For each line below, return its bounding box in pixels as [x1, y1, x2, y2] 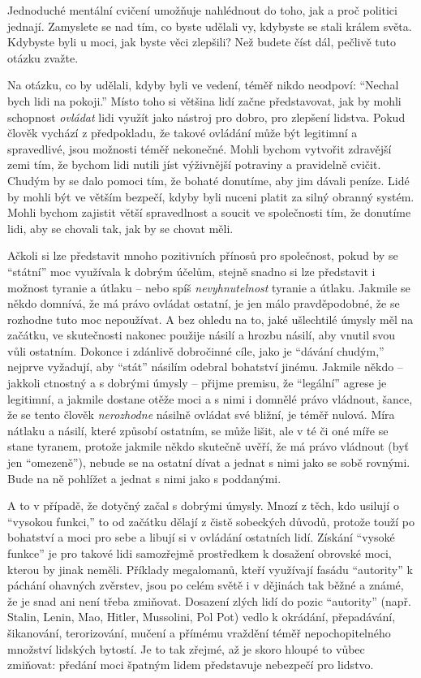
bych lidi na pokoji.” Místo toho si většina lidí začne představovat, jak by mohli [7, 92, 402, 109]
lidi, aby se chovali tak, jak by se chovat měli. [7, 219, 234, 236]
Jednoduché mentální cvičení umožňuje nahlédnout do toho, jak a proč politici [7, 2, 397, 18]
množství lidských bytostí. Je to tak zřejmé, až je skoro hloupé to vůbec [7, 640, 365, 657]
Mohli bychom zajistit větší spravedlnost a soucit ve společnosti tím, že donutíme [7, 204, 411, 221]
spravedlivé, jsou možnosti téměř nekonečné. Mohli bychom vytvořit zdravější [7, 140, 392, 157]
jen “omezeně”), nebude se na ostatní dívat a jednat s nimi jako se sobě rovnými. [7, 454, 410, 471]
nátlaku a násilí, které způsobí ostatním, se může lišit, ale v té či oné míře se [7, 421, 389, 438]
